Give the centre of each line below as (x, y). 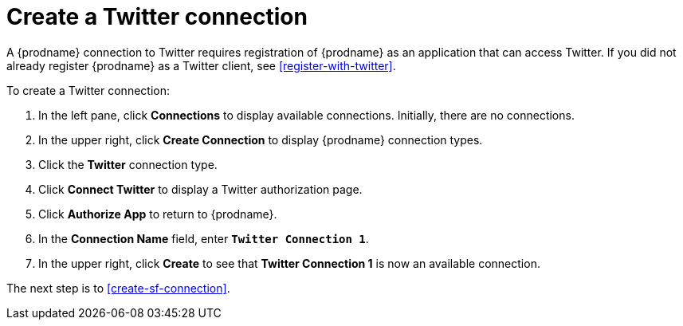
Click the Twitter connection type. (128, 164)
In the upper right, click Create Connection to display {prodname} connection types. (261, 139)
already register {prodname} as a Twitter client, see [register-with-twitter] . (201, 65)
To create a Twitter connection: (88, 90)
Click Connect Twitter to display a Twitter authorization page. (200, 189)
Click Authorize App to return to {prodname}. (158, 214)
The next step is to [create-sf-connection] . (118, 288)
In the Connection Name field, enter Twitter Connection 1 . (204, 238)
